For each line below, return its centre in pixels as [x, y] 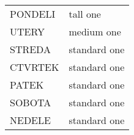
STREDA [30, 49]
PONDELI [33, 14]
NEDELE [30, 120]
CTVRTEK [35, 67]
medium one [95, 31]
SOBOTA [31, 102]
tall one [85, 14]
